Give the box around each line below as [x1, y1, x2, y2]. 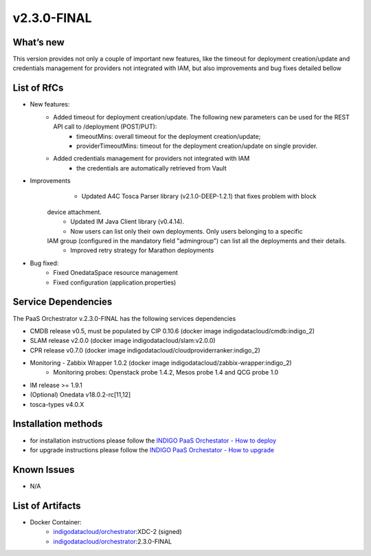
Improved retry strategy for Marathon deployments [70, 246, 214, 254]
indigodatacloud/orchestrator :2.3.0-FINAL [53, 537, 172, 546]
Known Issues [12, 464, 75, 476]
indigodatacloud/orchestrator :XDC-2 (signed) [53, 528, 182, 536]
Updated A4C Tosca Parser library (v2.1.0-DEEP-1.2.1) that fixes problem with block [81, 192, 317, 201]
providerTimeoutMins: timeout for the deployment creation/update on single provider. [76, 142, 318, 150]
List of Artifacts [12, 500, 82, 511]
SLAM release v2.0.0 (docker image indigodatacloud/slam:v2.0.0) [30, 337, 216, 345]
